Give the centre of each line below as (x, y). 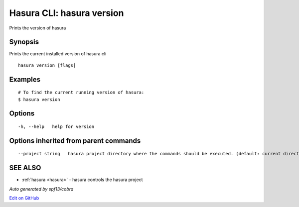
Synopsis (24, 42)
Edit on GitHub (24, 198)
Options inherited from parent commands (75, 141)
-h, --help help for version (56, 127)
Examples (25, 79)
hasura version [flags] (47, 65)
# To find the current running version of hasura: (81, 93)
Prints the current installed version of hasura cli (58, 54)
